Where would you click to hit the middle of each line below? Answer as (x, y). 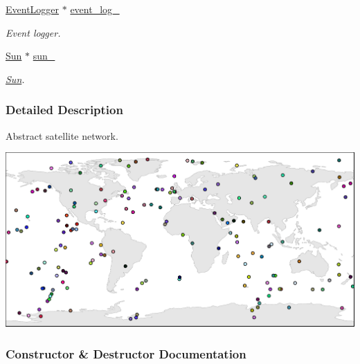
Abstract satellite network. (62, 135)
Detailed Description (64, 110)
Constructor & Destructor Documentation (126, 353)
